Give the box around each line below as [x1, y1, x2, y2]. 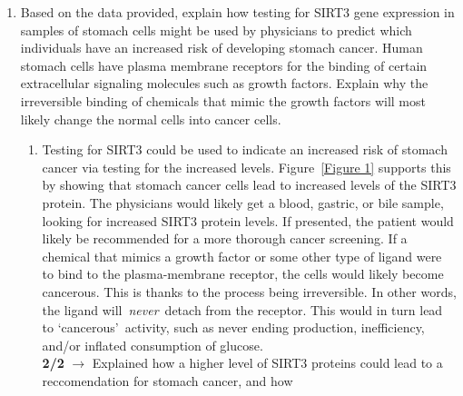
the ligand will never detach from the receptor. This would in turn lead [42, 300, 443, 319]
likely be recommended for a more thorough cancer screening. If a [42, 229, 408, 248]
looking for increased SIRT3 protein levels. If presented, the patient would [42, 211, 454, 230]
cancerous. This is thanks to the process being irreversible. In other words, [42, 282, 457, 301]
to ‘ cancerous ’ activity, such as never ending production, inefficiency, [42, 318, 425, 337]
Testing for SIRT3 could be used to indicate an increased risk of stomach [42, 140, 448, 159]
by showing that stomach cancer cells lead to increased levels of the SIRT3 [42, 175, 457, 194]
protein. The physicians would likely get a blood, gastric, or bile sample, [42, 193, 444, 212]
